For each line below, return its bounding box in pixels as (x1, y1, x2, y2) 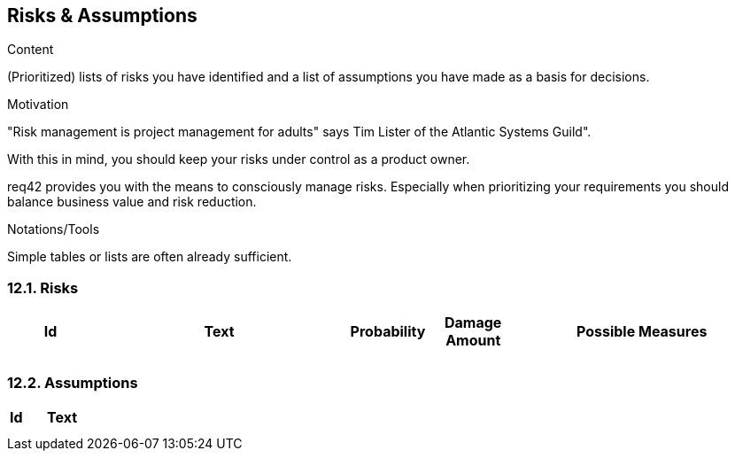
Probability (350, 322, 426, 341)
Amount (445, 331, 501, 350)
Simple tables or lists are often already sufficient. (7, 249, 292, 265)
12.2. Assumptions (7, 373, 138, 392)
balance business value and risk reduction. (7, 194, 257, 210)
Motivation (7, 97, 69, 113)
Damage (445, 314, 502, 332)
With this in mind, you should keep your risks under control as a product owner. (7, 151, 470, 167)
